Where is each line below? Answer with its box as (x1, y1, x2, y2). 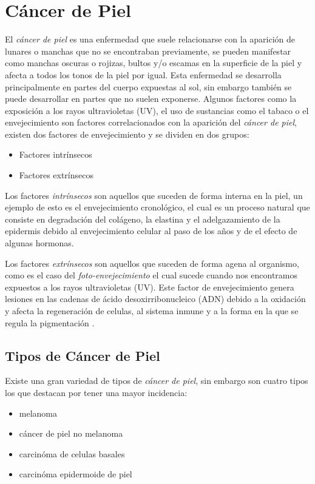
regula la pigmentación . (5, 316, 95, 329)
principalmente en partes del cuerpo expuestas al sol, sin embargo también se (5, 80, 292, 93)
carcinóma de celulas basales (19, 447, 125, 460)
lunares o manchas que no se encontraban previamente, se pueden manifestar (5, 44, 291, 57)
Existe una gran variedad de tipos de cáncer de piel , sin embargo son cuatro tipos (5, 374, 308, 387)
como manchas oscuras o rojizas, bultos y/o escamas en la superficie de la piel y (5, 56, 302, 69)
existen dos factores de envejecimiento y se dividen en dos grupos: (5, 127, 249, 140)
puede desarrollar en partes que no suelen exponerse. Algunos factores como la (5, 92, 297, 105)
